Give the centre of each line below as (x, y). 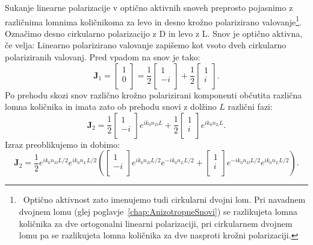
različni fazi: (250, 107)
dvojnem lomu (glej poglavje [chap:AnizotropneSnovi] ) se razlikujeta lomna (158, 211)
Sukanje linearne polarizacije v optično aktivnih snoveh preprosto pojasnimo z (149, 7)
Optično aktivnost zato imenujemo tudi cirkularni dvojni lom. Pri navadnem (164, 199)
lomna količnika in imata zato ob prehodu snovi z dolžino (111, 107)
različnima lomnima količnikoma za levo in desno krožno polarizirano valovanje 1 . (153, 21)
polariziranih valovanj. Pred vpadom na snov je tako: (103, 57)
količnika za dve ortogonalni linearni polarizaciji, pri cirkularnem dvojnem (156, 223)
